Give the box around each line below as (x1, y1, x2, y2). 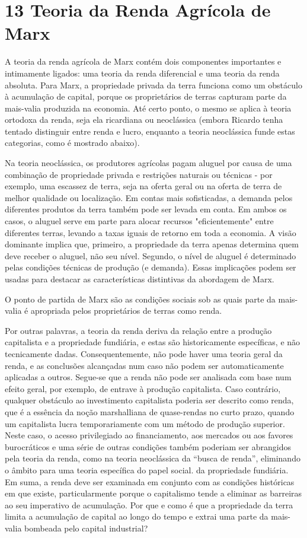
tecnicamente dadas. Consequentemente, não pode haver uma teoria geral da (5, 347, 283, 359)
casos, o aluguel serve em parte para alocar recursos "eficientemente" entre (5, 215, 274, 227)
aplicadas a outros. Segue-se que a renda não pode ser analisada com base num (5, 371, 292, 383)
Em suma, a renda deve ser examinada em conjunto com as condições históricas (5, 475, 295, 488)
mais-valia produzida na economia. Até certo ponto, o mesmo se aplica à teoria (5, 101, 292, 114)
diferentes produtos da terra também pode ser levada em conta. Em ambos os (5, 203, 287, 215)
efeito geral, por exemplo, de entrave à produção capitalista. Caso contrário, (5, 382, 281, 394)
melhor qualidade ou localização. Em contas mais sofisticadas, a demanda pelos (5, 191, 293, 203)
